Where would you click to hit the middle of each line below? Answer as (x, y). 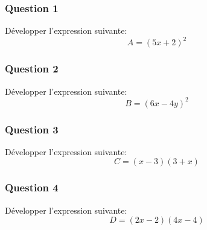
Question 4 (32, 187)
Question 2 (32, 69)
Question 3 (32, 129)
